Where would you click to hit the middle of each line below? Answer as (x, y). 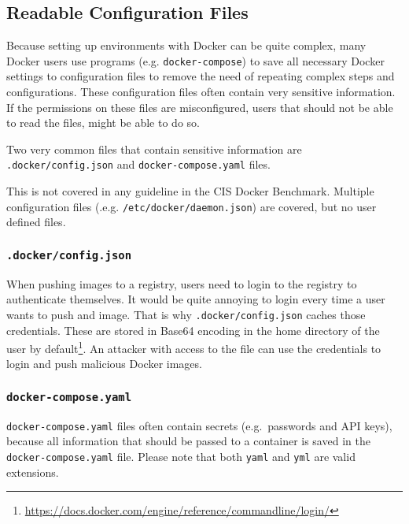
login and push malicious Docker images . (104, 364)
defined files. (36, 222)
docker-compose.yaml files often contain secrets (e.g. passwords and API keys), (199, 425)
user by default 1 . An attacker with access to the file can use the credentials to (194, 347)
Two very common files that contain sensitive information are (154, 149)
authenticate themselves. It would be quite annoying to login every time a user (196, 299)
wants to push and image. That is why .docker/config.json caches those (186, 314)
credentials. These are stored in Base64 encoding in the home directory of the (193, 330)
